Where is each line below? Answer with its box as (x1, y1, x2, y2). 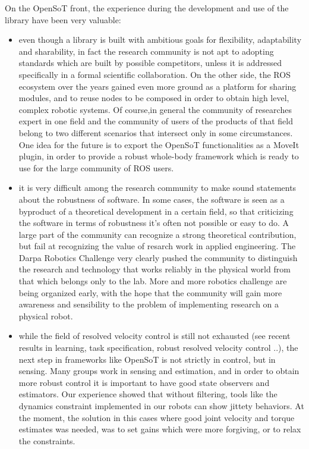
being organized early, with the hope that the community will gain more (18, 286, 282, 299)
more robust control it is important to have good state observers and (18, 376, 270, 388)
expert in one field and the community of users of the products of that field (18, 115, 293, 127)
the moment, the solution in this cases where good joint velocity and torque (18, 411, 295, 423)
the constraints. (18, 434, 75, 447)
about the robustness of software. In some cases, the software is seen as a (18, 193, 285, 205)
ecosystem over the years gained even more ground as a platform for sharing (18, 80, 297, 92)
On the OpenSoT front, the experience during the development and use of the (5, 2, 289, 14)
